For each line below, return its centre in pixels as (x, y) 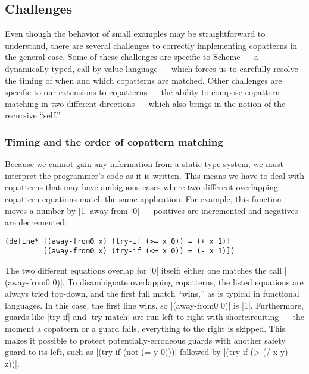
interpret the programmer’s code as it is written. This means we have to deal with (155, 175)
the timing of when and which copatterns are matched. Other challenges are (143, 80)
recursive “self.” (33, 115)
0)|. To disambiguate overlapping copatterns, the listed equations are (178, 282)
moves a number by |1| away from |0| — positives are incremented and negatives (152, 210)
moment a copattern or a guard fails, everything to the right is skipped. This (145, 329)
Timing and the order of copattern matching (114, 141)
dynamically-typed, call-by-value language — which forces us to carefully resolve (152, 68)
